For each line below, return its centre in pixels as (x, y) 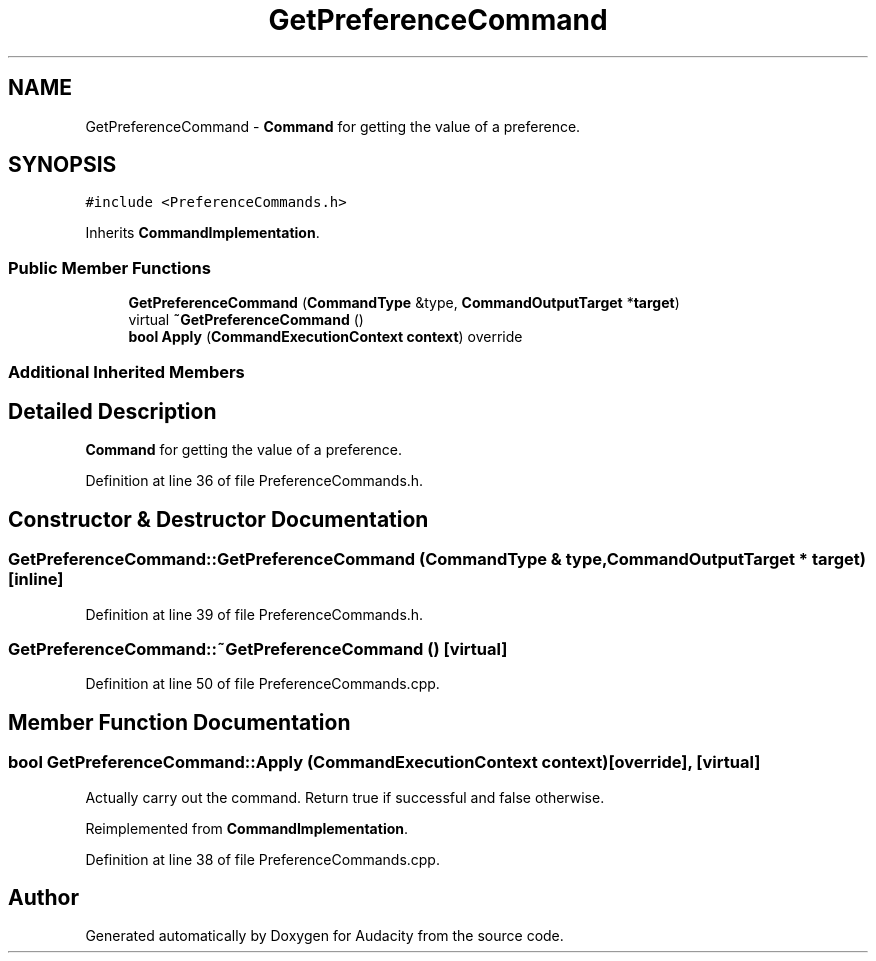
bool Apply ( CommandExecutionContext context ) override (325, 337)
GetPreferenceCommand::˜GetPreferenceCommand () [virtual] (258, 649)
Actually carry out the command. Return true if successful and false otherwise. (345, 797)
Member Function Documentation (179, 722)
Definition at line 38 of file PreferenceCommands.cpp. (262, 859)
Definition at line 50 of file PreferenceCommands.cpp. (262, 684)
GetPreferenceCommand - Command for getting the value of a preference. (333, 126)
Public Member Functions (109, 267)
